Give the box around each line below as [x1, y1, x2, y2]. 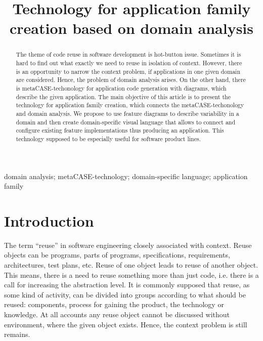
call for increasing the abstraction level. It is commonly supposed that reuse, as [4, 279, 250, 290]
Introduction [4, 210, 94, 231]
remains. [4, 329, 30, 339]
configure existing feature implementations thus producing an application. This [16, 126, 224, 135]
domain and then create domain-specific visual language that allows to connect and [16, 117, 236, 126]
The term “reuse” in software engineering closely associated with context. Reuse [4, 239, 252, 250]
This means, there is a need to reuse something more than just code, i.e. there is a [4, 269, 259, 280]
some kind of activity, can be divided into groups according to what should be [4, 289, 246, 300]
